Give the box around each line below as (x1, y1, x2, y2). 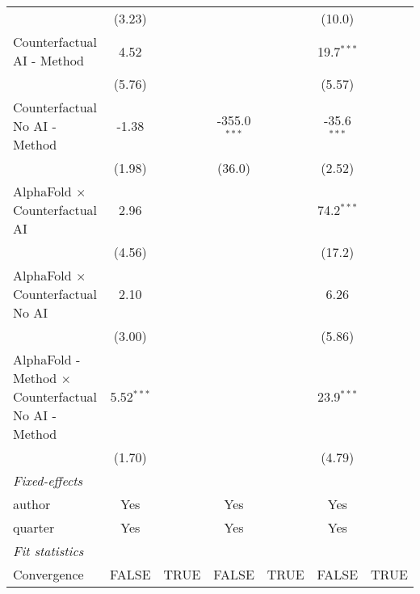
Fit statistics (13, 541, 84, 560)
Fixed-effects (13, 471, 83, 490)
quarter (13, 518, 55, 537)
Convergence (13, 565, 84, 583)
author (13, 495, 51, 513)
